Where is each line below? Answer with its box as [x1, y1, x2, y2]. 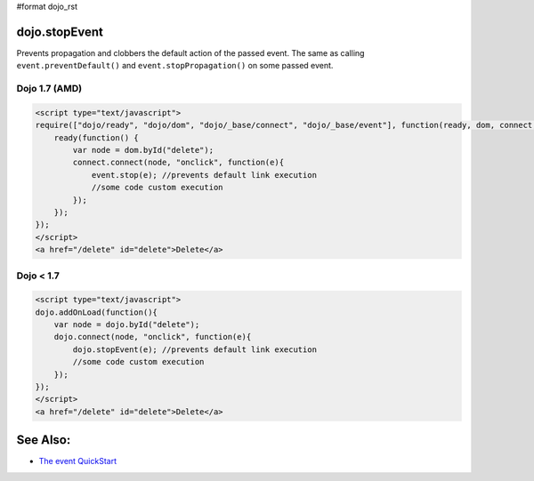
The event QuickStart [38, 456, 117, 467]
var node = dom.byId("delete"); [72, 145, 214, 156]
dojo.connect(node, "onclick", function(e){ [53, 332, 252, 342]
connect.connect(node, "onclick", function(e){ [72, 157, 285, 168]
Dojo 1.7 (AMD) [16, 83, 83, 95]
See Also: [16, 432, 71, 448]
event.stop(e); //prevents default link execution [91, 170, 318, 180]
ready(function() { [53, 132, 140, 142]
